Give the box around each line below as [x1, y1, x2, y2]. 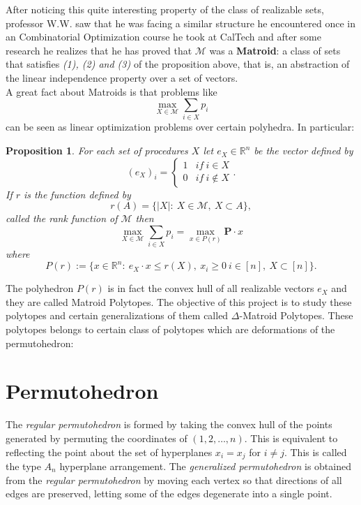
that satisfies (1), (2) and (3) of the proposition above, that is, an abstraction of [6, 57, 350, 71]
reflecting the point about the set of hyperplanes [6, 444, 213, 459]
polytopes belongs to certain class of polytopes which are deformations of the [6, 322, 335, 337]
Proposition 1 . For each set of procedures [6, 143, 188, 158]
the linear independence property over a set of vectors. [6, 70, 238, 85]
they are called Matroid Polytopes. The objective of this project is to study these [6, 294, 352, 309]
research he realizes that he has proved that [6, 43, 192, 57]
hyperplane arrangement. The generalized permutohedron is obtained [59, 459, 351, 474]
